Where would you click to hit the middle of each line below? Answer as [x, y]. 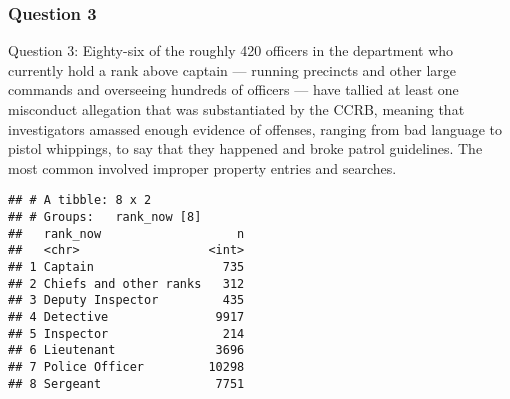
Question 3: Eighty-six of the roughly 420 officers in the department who [231, 50]
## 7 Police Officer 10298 [126, 366]
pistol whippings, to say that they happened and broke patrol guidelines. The [245, 148]
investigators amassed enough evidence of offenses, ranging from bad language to [255, 128]
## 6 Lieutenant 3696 [126, 350]
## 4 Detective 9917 [126, 316]
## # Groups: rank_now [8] [105, 217]
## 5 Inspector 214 [126, 333]
